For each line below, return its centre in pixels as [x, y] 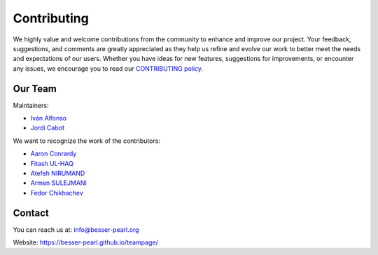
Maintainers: [31, 105]
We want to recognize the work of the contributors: [87, 141]
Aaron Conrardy [54, 153]
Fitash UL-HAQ [52, 163]
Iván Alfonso [48, 118]
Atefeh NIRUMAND [58, 173]
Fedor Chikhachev [57, 193]
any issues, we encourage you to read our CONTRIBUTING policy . [108, 68]
